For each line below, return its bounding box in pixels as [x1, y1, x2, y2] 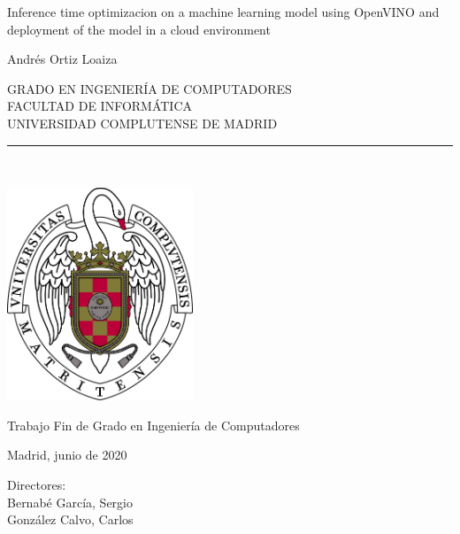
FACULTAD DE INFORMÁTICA [7, 97, 193, 115]
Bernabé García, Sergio [7, 492, 133, 511]
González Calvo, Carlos [7, 510, 134, 529]
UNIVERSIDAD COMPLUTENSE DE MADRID [7, 113, 278, 132]
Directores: [7, 475, 66, 493]
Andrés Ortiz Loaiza [7, 50, 118, 68]
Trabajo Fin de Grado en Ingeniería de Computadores [7, 415, 300, 434]
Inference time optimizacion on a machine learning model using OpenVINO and [7, 3, 440, 20]
